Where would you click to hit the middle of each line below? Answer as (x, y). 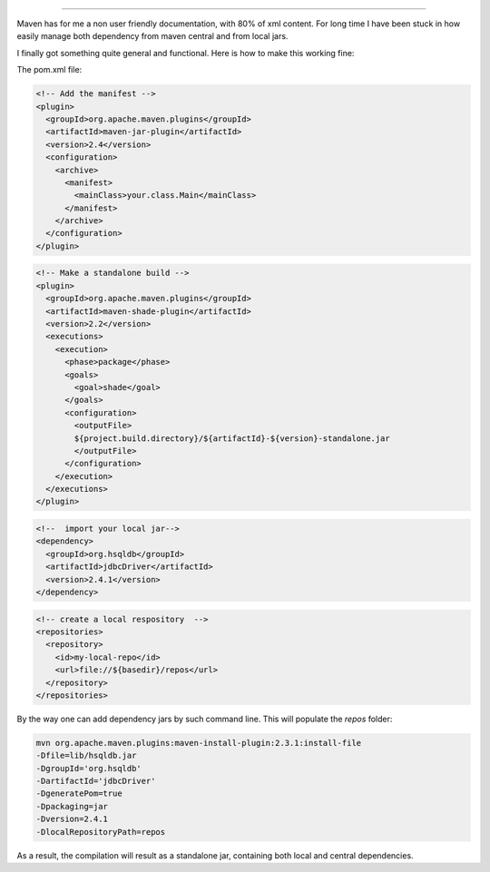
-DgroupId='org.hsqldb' (89, 768)
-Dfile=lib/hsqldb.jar (86, 756)
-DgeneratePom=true (79, 794)
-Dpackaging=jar (72, 806)
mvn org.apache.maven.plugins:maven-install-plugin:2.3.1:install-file (199, 743)
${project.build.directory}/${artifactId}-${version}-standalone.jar (232, 438)
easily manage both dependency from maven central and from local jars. (152, 36)
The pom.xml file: (49, 70)
